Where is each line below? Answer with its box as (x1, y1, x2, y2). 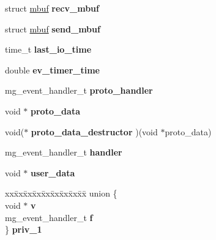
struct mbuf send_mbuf (5, 22, 100, 35)
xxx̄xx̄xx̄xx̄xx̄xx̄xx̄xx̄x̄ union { (5, 187, 117, 200)
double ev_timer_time (5, 63, 100, 76)
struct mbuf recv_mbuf (5, 2, 99, 14)
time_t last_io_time (5, 43, 92, 56)
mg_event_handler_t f (5, 211, 93, 223)
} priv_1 (5, 223, 42, 236)
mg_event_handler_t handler (5, 146, 122, 159)
